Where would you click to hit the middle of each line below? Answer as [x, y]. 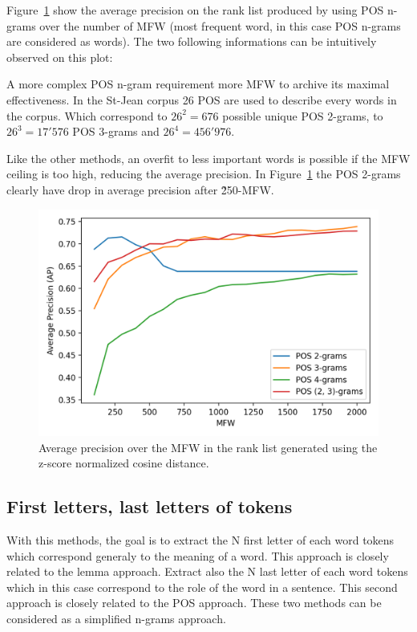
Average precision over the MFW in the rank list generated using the [208, 447]
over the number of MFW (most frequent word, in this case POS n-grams [220, 25]
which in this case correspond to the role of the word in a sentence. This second [202, 587]
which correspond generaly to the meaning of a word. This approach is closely [198, 555]
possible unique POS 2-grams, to [303, 115]
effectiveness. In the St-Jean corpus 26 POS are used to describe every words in [202, 99]
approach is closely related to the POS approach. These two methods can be [194, 603]
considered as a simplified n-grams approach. [116, 618]
